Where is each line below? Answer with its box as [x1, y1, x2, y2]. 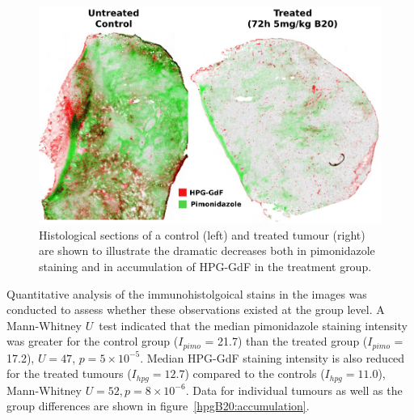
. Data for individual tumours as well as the [185, 381, 403, 398]
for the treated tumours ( [6, 365, 132, 382]
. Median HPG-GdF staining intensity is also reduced [140, 349, 405, 366]
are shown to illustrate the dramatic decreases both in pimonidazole [39, 242, 375, 259]
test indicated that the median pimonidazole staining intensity [99, 316, 408, 333]
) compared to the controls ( [184, 365, 325, 382]
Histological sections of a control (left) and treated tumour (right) [39, 226, 365, 243]
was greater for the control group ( [6, 333, 179, 350]
